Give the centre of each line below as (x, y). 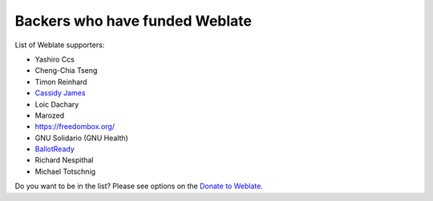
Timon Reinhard (61, 82)
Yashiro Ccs (55, 59)
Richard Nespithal (64, 160)
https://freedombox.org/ (75, 127)
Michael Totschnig (65, 171)
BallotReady (55, 149)
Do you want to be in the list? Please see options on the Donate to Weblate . (139, 186)
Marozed (49, 115)
